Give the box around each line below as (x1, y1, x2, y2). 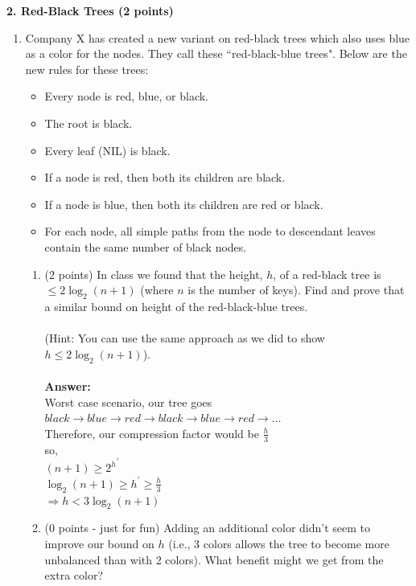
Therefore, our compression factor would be (44, 424, 259, 441)
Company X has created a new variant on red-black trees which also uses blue (25, 29, 410, 46)
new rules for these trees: (25, 60, 149, 77)
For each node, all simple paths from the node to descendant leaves (44, 223, 376, 240)
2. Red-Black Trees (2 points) (6, 2, 174, 18)
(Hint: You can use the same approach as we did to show (44, 330, 325, 346)
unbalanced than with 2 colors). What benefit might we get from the (44, 551, 384, 568)
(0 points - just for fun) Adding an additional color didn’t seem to (44, 519, 371, 536)
